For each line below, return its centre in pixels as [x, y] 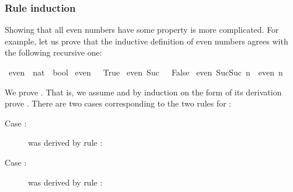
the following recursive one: [53, 52]
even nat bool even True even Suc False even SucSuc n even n [146, 72]
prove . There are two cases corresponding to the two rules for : [118, 103]
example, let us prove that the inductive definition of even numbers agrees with [146, 41]
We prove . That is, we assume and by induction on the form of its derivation [143, 92]
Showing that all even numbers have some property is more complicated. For [142, 30]
